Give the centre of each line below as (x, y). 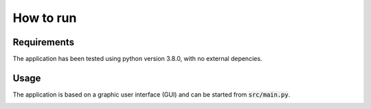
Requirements (44, 42)
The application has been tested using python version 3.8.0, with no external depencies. (137, 59)
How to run (45, 18)
